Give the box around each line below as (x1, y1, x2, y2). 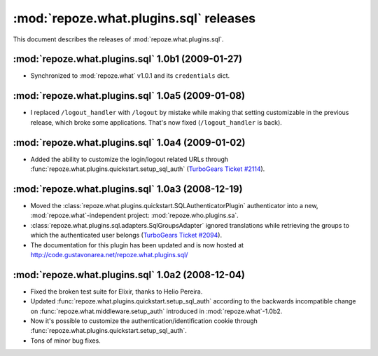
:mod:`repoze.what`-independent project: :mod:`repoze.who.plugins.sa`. (30, 211, 239, 220)
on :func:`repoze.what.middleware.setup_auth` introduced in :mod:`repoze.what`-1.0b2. (30, 307, 283, 315)
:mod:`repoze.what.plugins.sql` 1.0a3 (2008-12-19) (13, 183, 243, 195)
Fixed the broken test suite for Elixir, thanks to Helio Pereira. (30, 287, 203, 296)
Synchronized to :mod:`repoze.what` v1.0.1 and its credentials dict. (30, 71, 230, 80)
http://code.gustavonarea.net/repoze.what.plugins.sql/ (30, 250, 188, 259)
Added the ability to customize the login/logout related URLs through (30, 155, 229, 163)
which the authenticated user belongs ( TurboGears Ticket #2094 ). (30, 231, 223, 240)
